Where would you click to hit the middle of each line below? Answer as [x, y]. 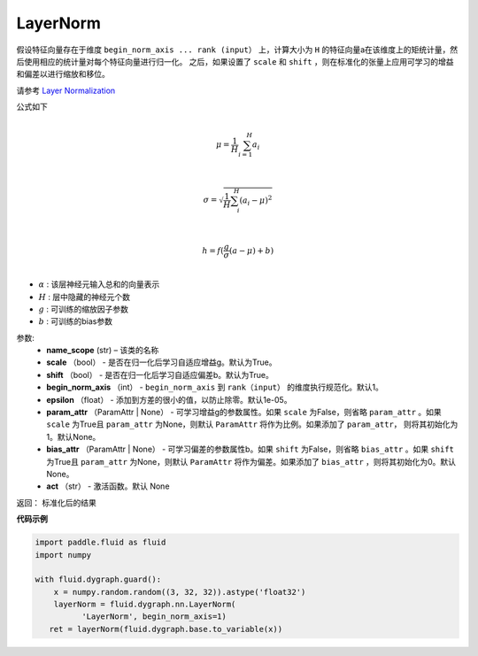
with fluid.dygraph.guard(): [98, 579]
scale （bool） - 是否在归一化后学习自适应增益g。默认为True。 [162, 362]
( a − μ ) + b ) [251, 251]
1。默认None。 [73, 436]
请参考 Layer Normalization [66, 90]
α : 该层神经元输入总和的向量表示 [99, 284]
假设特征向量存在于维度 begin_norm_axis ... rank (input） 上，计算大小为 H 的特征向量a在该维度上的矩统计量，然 [237, 50]
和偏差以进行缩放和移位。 [63, 74]
